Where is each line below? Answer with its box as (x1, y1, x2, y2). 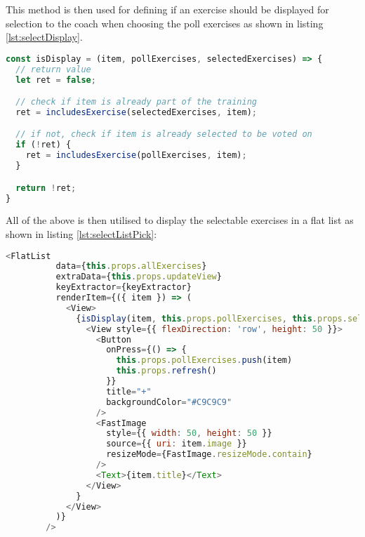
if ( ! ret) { (15, 140, 72, 150)
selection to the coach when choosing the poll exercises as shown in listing (6, 15, 324, 30)
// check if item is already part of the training (15, 97, 257, 107)
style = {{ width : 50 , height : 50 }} (106, 428, 272, 439)
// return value (15, 64, 91, 74)
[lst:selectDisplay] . (6, 29, 83, 44)
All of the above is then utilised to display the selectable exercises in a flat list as (6, 213, 354, 227)
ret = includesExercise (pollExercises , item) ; (25, 150, 247, 161)
